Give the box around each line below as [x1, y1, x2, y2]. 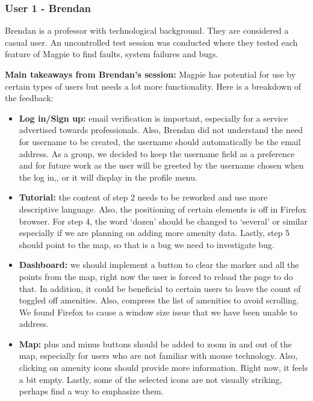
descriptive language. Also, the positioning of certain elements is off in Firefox [19, 202, 306, 215]
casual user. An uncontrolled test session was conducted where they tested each [5, 36, 298, 48]
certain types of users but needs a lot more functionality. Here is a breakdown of [5, 79, 302, 92]
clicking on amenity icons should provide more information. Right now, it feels [19, 361, 308, 374]
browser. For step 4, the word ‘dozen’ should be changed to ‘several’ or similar [19, 214, 308, 227]
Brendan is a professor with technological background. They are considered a [5, 24, 289, 37]
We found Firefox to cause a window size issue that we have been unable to [19, 305, 297, 318]
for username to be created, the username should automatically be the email [19, 135, 301, 148]
